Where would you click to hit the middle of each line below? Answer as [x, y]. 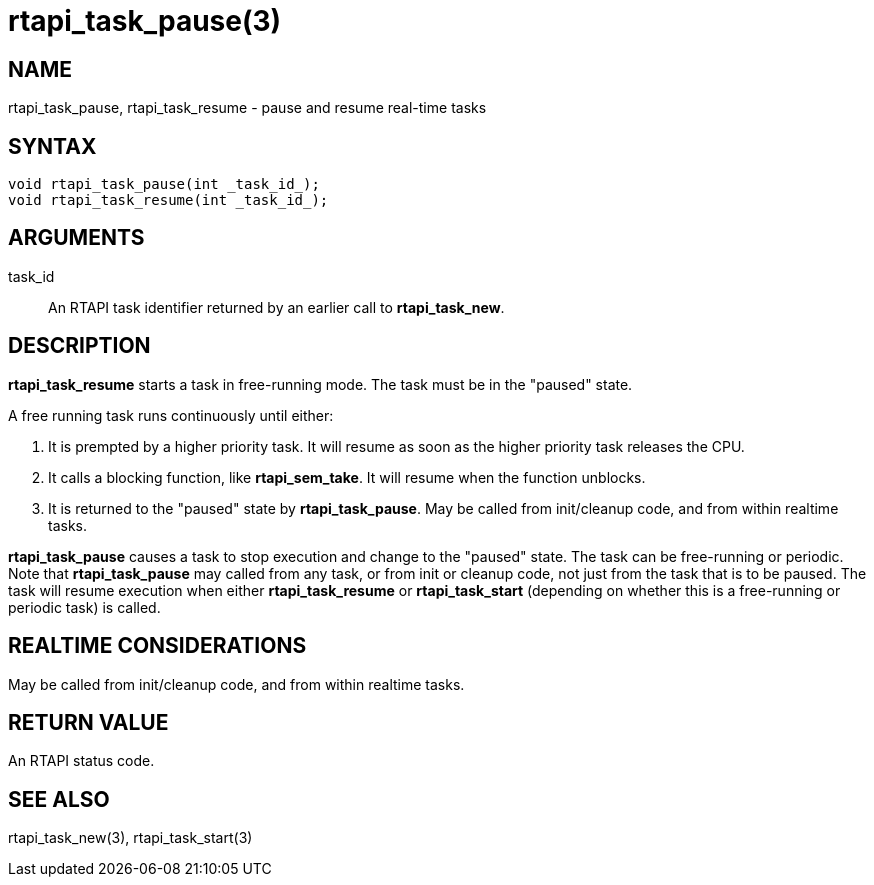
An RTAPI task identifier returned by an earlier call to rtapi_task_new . [276, 307]
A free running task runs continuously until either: [171, 415]
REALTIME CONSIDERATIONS [157, 646]
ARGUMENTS [76, 238]
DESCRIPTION [79, 346]
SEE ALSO [59, 799]
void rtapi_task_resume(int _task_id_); [168, 200]
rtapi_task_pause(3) [145, 21]
